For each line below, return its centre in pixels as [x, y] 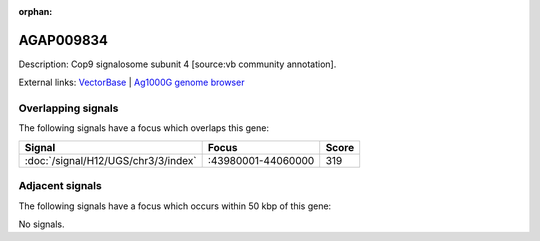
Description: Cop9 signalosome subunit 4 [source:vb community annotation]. [177, 64]
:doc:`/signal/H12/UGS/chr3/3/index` [110, 160]
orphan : [35, 11]
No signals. [41, 224]
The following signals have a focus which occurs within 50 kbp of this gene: [175, 206]
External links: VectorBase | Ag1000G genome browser [131, 82]
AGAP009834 [63, 40]
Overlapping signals [68, 108]
